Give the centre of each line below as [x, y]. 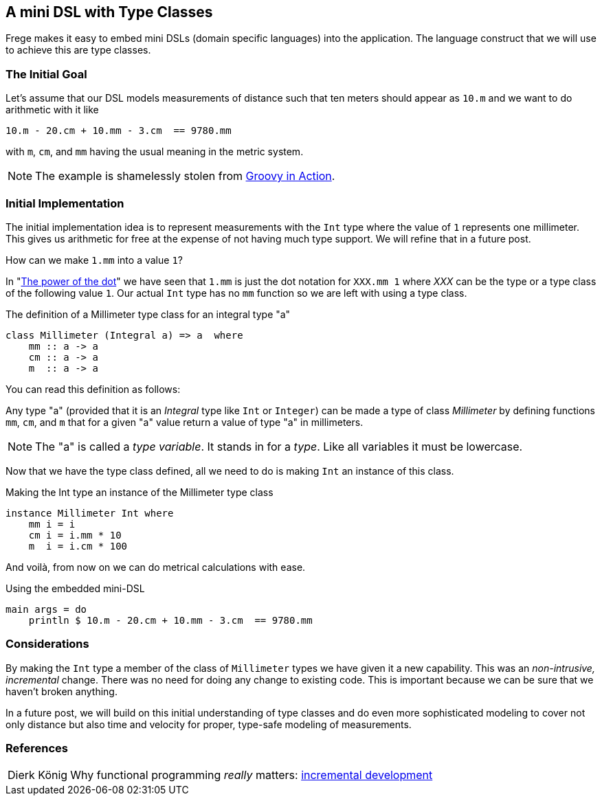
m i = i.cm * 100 [78, 546]
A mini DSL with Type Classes [109, 12]
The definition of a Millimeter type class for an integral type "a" [148, 314]
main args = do [46, 609]
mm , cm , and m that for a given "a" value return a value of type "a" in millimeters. [185, 422]
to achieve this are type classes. [78, 50]
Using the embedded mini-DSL [75, 588]
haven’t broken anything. [62, 691]
